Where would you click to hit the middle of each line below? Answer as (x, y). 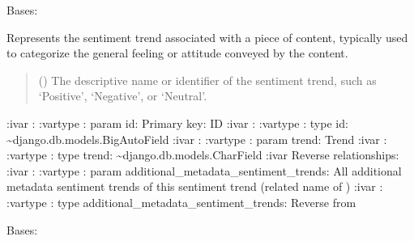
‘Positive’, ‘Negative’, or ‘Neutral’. (123, 96)
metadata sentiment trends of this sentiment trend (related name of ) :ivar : (195, 186)
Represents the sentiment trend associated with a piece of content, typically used (207, 37)
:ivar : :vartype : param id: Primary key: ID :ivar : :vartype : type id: (177, 123)
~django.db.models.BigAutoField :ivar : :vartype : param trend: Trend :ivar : (197, 139)
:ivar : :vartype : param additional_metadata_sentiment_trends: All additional (204, 170)
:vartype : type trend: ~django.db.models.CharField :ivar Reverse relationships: (203, 155)
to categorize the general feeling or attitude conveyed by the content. (177, 53)
